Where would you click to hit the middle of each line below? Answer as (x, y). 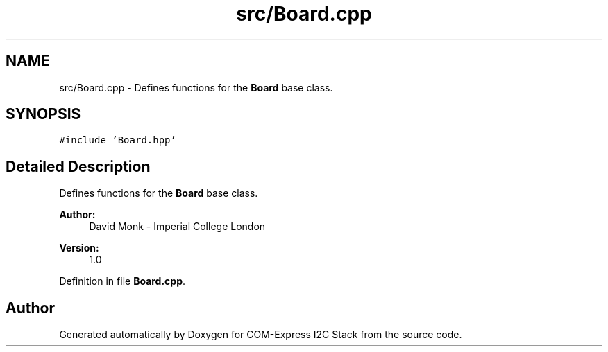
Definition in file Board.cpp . (123, 281)
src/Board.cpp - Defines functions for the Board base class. (196, 87)
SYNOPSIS (43, 114)
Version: (79, 248)
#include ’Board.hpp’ (118, 140)
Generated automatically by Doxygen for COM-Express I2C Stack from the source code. (261, 335)
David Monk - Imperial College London (177, 227)
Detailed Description (78, 166)
